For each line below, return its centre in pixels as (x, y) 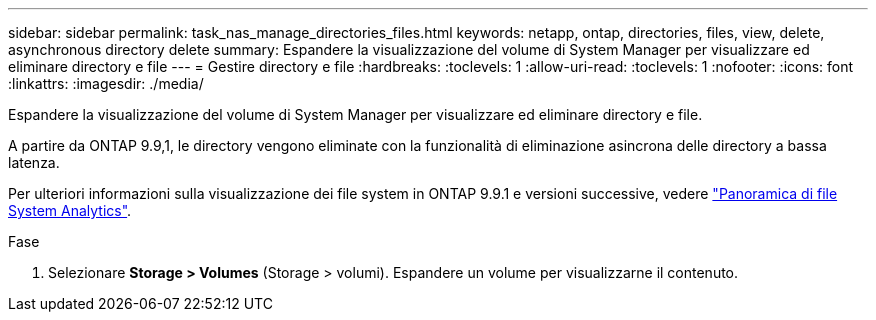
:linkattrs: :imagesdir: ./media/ (106, 83)
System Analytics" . (70, 210)
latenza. (34, 162)
